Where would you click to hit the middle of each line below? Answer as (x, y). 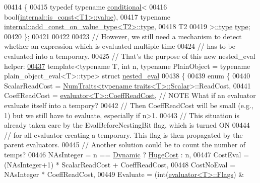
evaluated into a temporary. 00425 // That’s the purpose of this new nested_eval (130, 56)
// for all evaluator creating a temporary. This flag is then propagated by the (123, 134)
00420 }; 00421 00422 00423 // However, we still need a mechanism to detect (123, 36)
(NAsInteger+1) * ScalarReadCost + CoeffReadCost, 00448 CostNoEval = (120, 164)
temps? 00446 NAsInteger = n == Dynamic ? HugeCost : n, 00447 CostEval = (127, 154)
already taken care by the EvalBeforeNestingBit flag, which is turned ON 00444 (127, 125)
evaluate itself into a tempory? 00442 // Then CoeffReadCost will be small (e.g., (129, 105)
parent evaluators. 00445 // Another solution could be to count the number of (125, 145)
